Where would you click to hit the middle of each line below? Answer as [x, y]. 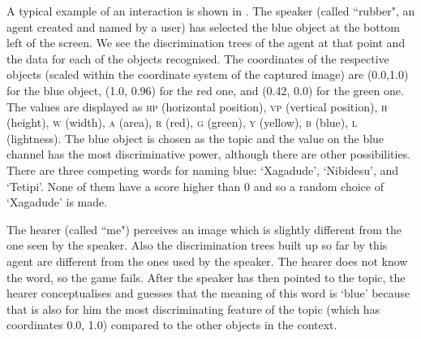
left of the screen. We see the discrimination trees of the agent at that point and [206, 43]
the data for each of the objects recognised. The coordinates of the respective [198, 58]
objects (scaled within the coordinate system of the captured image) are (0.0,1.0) [208, 74]
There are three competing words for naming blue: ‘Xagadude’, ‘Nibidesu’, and [202, 169]
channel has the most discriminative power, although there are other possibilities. [209, 154]
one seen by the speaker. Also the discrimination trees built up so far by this [197, 245]
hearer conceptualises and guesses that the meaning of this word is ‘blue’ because [208, 293]
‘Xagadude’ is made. [57, 202]
